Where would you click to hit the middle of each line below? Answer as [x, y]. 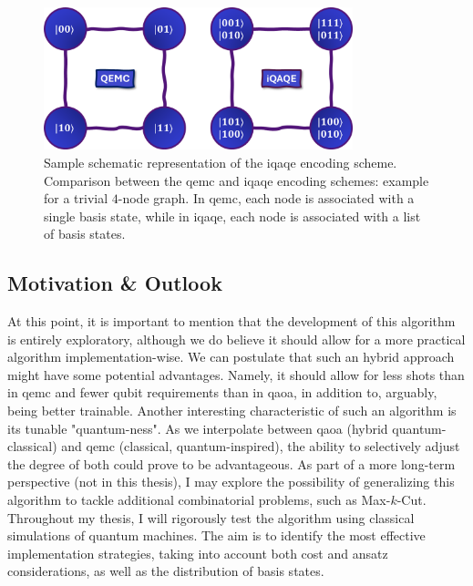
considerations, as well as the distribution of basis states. [166, 571]
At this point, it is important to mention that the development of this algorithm [231, 321]
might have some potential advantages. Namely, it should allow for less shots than [236, 374]
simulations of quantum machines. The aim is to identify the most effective [216, 535]
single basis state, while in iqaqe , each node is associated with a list [232, 216]
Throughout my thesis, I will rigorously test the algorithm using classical [211, 517]
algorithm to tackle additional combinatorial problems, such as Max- [199, 500]
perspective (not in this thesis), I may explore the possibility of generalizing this [231, 482]
